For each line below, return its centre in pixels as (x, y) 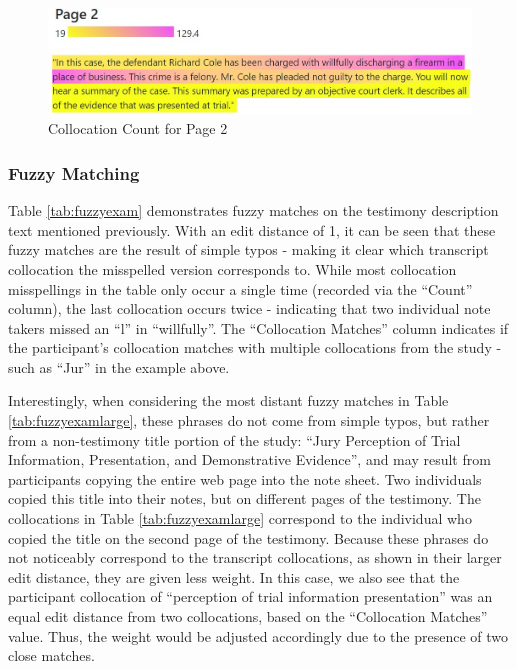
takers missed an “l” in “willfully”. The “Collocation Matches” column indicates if (258, 327)
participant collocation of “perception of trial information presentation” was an (250, 596)
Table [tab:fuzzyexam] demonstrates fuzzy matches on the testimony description (253, 210)
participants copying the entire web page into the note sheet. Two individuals (245, 478)
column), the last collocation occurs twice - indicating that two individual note (249, 308)
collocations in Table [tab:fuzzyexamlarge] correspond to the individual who (240, 518)
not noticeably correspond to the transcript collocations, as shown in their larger (255, 557)
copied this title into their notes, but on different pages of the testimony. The (244, 498)
